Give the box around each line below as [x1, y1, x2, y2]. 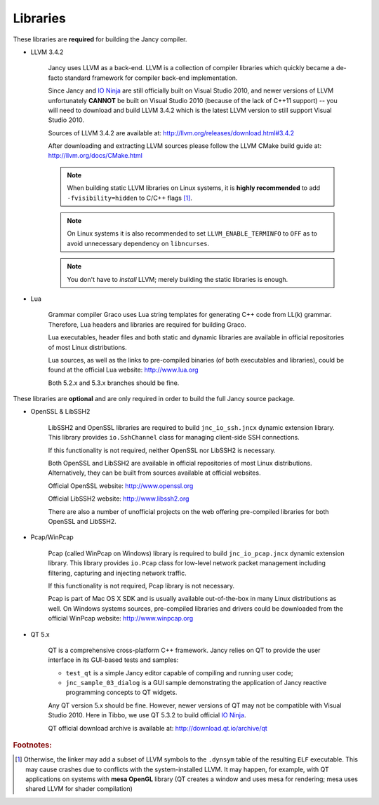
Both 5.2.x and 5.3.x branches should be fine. [48, 379, 180, 387]
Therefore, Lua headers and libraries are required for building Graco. [48, 320, 247, 329]
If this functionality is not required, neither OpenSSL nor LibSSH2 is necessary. [48, 446, 277, 454]
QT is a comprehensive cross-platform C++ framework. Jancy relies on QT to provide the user [48, 646, 321, 654]
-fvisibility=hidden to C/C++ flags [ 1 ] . [67, 194, 193, 202]
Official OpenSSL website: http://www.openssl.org [48, 481, 194, 490]
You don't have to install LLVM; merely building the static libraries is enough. [67, 275, 288, 283]
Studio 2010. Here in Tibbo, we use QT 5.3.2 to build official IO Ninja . [48, 711, 246, 719]
